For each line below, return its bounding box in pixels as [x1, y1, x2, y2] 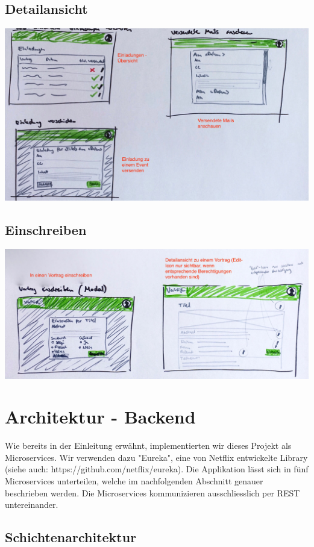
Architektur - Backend [5, 404, 196, 429]
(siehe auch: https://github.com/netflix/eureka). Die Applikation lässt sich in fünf [5, 463, 309, 475]
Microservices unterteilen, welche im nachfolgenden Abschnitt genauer [5, 475, 263, 487]
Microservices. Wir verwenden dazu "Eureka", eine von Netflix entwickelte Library [5, 451, 308, 463]
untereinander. [5, 498, 58, 511]
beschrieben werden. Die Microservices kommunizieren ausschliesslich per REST [5, 486, 300, 499]
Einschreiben [5, 220, 87, 239]
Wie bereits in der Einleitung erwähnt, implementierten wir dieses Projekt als [5, 439, 292, 452]
